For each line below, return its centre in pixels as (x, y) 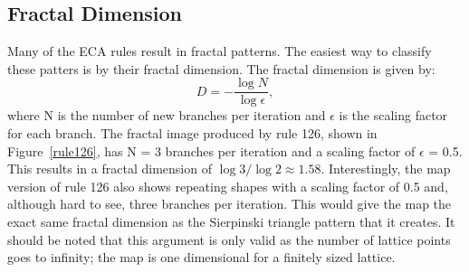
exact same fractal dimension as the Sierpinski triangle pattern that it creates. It (231, 222)
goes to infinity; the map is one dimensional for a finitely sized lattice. (201, 257)
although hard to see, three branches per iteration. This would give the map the (230, 204)
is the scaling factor (393, 115)
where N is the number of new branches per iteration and (167, 115)
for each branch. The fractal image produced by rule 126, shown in (192, 133)
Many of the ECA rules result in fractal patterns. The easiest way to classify (220, 51)
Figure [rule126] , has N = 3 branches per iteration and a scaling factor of (211, 150)
